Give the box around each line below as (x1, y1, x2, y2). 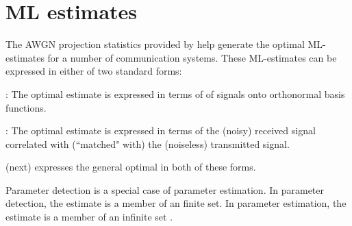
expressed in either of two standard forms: (5, 64, 182, 78)
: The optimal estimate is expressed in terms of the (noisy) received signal (5, 123, 316, 138)
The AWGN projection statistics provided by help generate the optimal (5, 37, 305, 51)
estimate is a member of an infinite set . (5, 210, 173, 224)
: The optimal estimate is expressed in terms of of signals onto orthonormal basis (5, 86, 345, 101)
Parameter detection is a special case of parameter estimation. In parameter (5, 182, 325, 197)
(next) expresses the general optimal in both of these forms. (5, 160, 256, 174)
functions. (5, 100, 47, 114)
